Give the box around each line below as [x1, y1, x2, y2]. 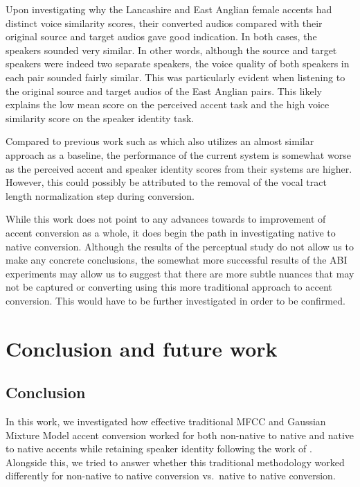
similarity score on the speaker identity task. [6, 110, 195, 125]
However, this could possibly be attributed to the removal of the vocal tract [6, 175, 327, 189]
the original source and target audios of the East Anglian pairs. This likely [6, 83, 322, 98]
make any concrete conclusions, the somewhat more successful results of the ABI [6, 253, 348, 267]
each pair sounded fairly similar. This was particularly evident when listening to [6, 69, 345, 84]
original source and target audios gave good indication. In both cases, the [6, 29, 317, 44]
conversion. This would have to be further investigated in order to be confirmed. [6, 293, 345, 307]
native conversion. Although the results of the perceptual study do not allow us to [6, 239, 354, 253]
